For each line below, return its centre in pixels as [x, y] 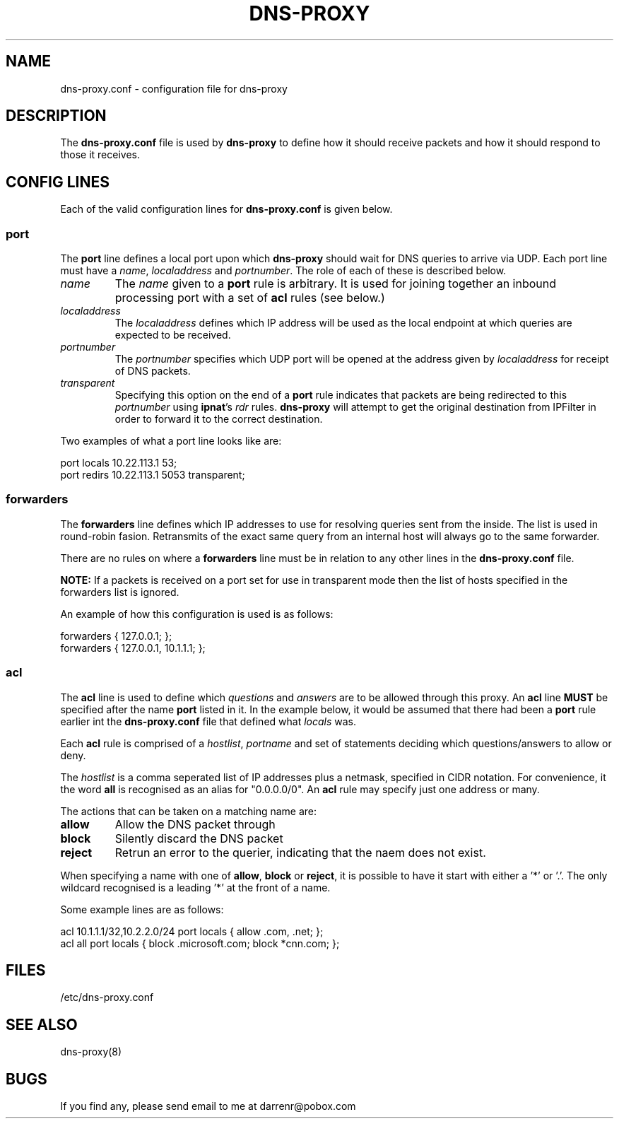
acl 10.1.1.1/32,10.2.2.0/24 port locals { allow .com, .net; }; [192, 931]
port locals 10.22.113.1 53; [119, 463]
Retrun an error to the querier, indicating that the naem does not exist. [300, 852]
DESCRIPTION [56, 116]
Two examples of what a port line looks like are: [171, 441]
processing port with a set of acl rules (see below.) [250, 298]
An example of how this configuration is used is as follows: [197, 614]
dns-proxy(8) [91, 1052]
